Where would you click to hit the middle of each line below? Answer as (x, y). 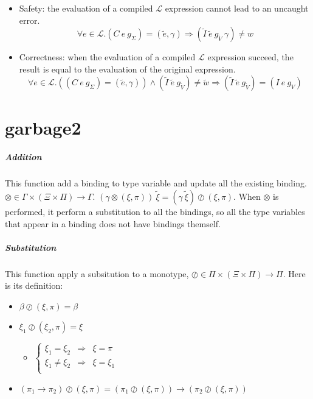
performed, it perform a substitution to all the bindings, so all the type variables (155, 211)
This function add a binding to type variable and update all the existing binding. (156, 183)
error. (29, 20)
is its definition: (34, 285)
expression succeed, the (250, 57)
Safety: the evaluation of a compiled (86, 8)
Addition (23, 157)
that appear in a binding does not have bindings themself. (113, 223)
